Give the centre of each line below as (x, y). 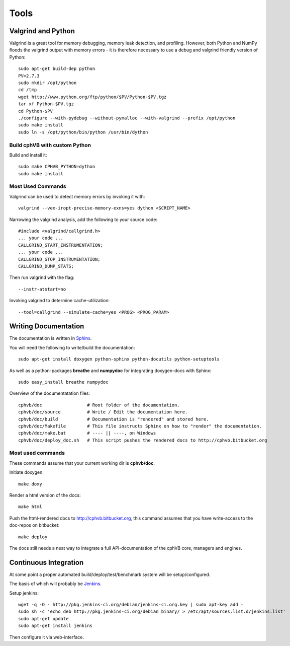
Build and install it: (28, 155)
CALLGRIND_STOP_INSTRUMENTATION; (59, 259)
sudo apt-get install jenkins (56, 626)
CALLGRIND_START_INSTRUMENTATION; (61, 245)
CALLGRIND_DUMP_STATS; (46, 266)
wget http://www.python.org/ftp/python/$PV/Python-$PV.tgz (92, 97)
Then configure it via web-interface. (47, 637)
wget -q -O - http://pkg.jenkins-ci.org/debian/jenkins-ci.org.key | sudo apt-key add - (131, 605)
